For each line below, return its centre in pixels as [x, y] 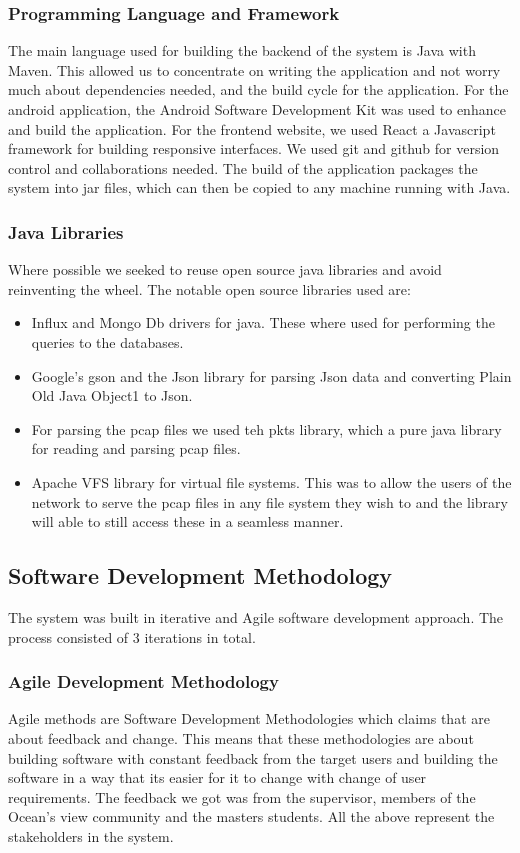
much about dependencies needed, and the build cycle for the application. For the [258, 89]
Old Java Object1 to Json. [112, 395]
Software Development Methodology [200, 575]
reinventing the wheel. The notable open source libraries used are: [209, 288]
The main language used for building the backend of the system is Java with [242, 50]
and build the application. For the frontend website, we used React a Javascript [252, 128]
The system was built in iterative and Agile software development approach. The [256, 616]
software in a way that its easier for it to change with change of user [217, 777]
